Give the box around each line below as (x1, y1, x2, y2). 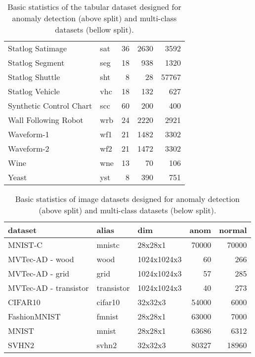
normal (219, 224, 247, 236)
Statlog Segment (8, 57, 65, 68)
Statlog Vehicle (8, 85, 60, 97)
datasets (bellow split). (55, 24, 134, 35)
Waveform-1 (8, 128, 49, 140)
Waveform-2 (8, 143, 49, 154)
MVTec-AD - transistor (8, 282, 89, 293)
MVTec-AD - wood (8, 253, 74, 265)
